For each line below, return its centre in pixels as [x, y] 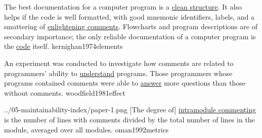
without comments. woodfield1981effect [65, 92]
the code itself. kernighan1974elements [63, 46]
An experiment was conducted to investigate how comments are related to [119, 63]
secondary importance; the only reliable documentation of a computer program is [130, 36]
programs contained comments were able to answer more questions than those [125, 83]
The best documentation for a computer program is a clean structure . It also [123, 7]
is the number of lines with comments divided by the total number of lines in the [129, 119]
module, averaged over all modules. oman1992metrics [86, 129]
